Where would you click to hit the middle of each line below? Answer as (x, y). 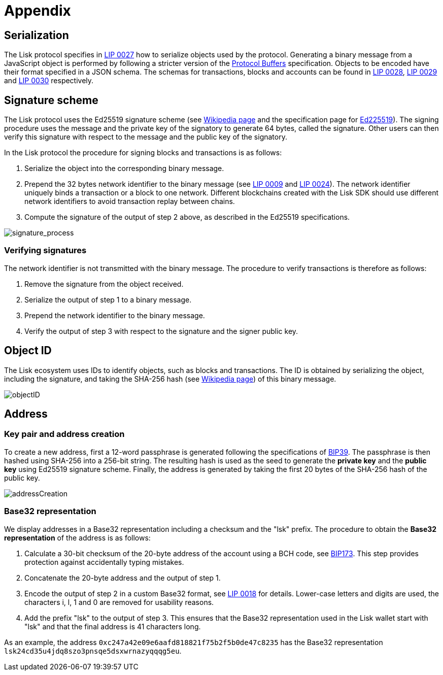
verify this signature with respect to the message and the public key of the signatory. (146, 137)
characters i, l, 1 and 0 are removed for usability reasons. (119, 602)
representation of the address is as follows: (77, 537)
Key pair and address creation (64, 434)
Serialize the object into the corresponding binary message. (124, 168)
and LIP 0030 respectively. (49, 81)
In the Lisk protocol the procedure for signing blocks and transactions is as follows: (143, 153)
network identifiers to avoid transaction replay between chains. (130, 201)
